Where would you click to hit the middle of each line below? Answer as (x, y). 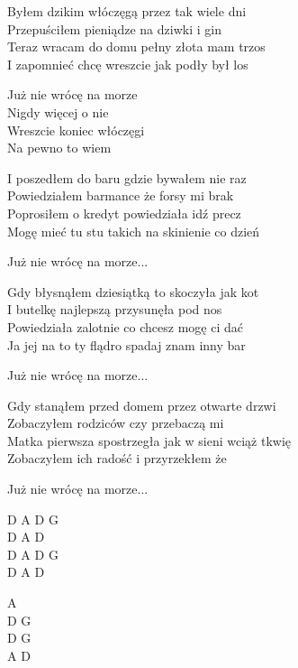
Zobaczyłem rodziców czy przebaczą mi (116, 423)
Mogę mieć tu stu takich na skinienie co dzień (134, 231)
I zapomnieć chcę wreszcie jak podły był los (128, 64)
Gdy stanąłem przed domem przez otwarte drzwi (142, 405)
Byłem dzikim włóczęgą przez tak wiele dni (127, 11)
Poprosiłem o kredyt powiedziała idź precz (124, 213)
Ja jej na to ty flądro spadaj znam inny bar (126, 344)
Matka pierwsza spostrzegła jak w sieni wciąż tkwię (149, 440)
